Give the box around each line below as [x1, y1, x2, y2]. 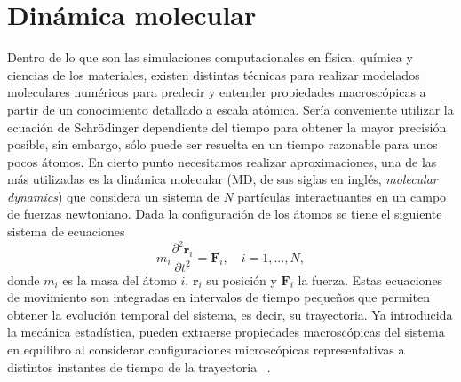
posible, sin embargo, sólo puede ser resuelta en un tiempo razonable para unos [7, 135, 438, 154]
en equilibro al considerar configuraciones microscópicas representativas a [7, 339, 405, 358]
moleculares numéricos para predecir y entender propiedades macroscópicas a [7, 83, 426, 101]
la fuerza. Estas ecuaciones [298, 270, 443, 289]
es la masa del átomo [62, 270, 177, 289]
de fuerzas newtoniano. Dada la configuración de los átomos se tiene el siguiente [7, 204, 442, 223]
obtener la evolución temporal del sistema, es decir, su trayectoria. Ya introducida [7, 305, 453, 323]
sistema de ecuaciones [7, 222, 125, 241]
